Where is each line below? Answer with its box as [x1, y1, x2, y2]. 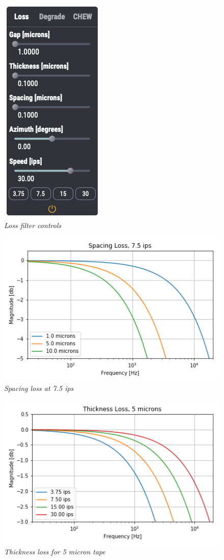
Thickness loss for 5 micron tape [4, 546, 105, 557]
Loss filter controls [4, 219, 62, 230]
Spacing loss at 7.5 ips [4, 383, 74, 394]
